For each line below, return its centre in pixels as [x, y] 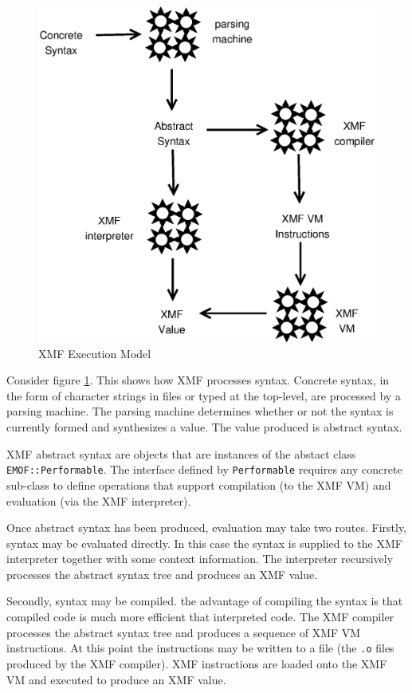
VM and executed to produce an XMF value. [116, 679]
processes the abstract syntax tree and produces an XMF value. [162, 574]
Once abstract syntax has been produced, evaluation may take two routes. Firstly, [207, 528]
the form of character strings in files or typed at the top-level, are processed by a [204, 395]
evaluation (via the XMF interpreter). [99, 500]
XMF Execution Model [95, 353]
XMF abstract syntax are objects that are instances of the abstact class [181, 453]
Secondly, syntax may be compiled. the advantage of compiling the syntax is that [205, 601]
